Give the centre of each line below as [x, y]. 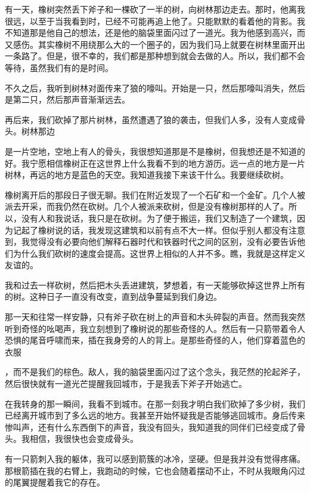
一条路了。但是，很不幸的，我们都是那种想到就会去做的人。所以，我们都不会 [155, 56]
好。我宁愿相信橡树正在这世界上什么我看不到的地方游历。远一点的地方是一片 [155, 163]
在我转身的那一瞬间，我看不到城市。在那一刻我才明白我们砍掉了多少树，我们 [155, 403]
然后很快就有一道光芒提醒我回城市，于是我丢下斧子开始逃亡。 [126, 384]
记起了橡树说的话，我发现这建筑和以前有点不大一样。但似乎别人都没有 [151, 230]
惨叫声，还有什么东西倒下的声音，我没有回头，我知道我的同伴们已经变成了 [151, 427]
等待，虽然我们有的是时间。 [59, 67]
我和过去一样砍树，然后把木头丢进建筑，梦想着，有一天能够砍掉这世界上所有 [155, 285]
